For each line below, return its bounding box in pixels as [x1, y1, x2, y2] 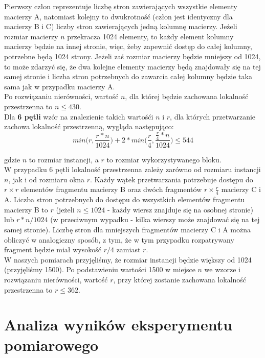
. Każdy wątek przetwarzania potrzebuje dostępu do [90, 174, 253, 184]
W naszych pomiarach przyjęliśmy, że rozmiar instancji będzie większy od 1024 [4, 254, 252, 265]
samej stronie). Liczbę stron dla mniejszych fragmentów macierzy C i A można [4, 224, 251, 234]
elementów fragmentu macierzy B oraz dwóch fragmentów [20, 184, 202, 195]
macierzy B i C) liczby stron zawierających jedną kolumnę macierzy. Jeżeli [4, 21, 237, 32]
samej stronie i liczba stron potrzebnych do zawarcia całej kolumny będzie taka [4, 71, 252, 82]
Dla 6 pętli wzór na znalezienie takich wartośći [4, 111, 153, 122]
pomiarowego [4, 334, 99, 355]
